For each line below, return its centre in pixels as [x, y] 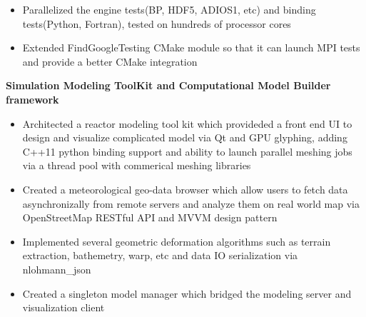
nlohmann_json [57, 269]
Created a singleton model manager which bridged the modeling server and [187, 293]
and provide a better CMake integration [110, 61]
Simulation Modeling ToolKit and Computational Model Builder [168, 85]
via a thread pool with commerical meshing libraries [137, 165]
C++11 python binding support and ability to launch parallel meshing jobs [187, 151]
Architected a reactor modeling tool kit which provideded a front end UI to [187, 123]
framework [32, 99]
